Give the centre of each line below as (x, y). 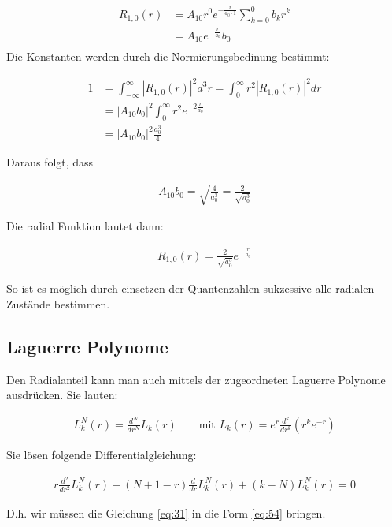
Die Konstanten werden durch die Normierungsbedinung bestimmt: (168, 56)
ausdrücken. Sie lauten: (62, 395)
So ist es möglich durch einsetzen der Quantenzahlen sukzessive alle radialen (190, 288)
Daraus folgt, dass (50, 162)
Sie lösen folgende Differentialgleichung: (102, 454)
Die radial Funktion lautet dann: (85, 226)
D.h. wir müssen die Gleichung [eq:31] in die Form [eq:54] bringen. (166, 512)
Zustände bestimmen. (58, 303)
